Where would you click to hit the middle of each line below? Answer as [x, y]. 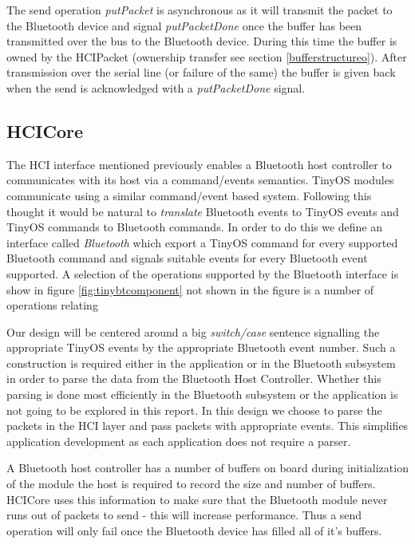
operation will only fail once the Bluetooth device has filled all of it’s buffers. [194, 530]
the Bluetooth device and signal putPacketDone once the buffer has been [184, 25]
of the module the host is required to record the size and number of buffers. [191, 484]
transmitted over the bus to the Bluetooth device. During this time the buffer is [202, 41]
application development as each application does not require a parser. [179, 441]
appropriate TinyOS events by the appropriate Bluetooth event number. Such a [201, 347]
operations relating [52, 305]
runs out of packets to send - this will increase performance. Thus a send [184, 515]
